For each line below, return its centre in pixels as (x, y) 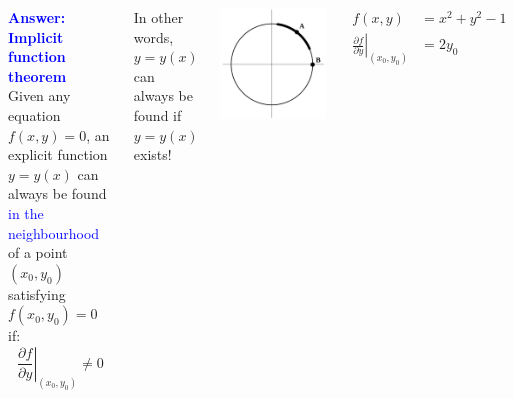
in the (26, 212)
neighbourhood (54, 232)
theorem (37, 75)
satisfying (37, 293)
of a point (38, 252)
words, (153, 36)
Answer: (37, 17)
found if (157, 114)
